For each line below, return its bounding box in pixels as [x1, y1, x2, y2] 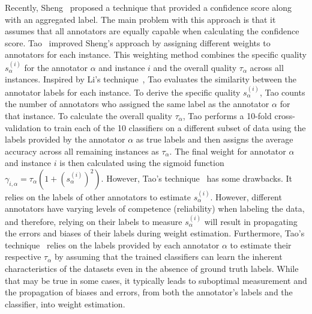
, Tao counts [259, 85, 305, 98]
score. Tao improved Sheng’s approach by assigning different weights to [5, 36, 271, 49]
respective [5, 250, 41, 263]
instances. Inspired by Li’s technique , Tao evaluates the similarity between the [5, 73, 297, 85]
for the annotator [24, 61, 88, 73]
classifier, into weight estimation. [5, 297, 125, 310]
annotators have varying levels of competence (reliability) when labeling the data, [5, 202, 305, 215]
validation [5, 121, 41, 134]
